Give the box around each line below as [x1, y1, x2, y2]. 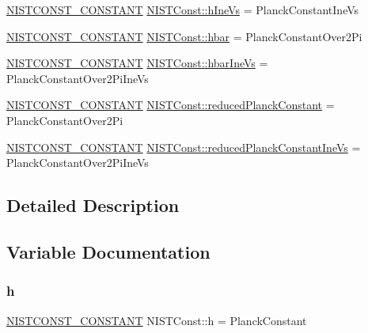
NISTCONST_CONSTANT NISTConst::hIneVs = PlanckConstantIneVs [6, 2, 359, 17]
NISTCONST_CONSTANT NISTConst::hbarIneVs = [6, 55, 268, 71]
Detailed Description [6, 193, 180, 218]
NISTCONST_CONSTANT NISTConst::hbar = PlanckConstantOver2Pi [6, 28, 362, 44]
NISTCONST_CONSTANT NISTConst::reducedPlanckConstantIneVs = [6, 138, 361, 155]
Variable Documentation [6, 239, 211, 263]
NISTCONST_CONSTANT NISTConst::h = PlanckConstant [6, 312, 307, 328]
